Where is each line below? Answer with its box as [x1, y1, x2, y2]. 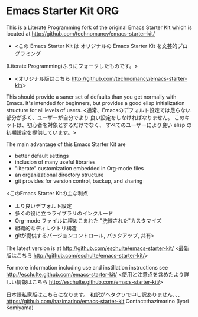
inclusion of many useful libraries [14, 158, 96, 166]
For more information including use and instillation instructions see [6, 264, 168, 271]
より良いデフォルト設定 [14, 202, 72, 209]
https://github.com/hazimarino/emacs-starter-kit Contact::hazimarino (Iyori [6, 297, 189, 305]
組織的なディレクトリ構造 [14, 224, 77, 232]
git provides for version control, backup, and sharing [14, 177, 143, 185]
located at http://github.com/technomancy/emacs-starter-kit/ [6, 30, 155, 37]
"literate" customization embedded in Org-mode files [14, 164, 144, 172]
